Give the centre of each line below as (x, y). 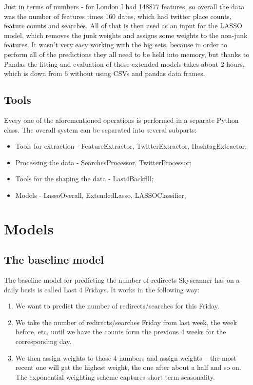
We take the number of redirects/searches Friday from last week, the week (126, 322)
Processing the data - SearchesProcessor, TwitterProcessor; (103, 162)
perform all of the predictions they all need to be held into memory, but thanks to (127, 54)
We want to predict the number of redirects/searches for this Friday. (117, 306)
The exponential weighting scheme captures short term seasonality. (115, 376)
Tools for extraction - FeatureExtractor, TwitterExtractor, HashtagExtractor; (131, 146)
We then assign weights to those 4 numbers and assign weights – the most (126, 357)
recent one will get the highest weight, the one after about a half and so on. (128, 367)
